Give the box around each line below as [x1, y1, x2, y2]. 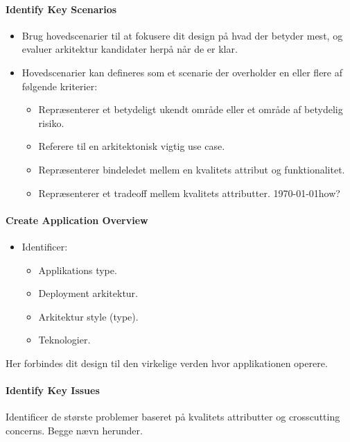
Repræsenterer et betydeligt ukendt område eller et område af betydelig [38, 102, 343, 117]
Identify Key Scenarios [6, 1, 117, 16]
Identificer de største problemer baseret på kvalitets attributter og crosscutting [6, 409, 340, 424]
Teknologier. [38, 332, 91, 347]
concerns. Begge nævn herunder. [6, 423, 143, 437]
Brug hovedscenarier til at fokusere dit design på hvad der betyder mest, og [21, 28, 343, 42]
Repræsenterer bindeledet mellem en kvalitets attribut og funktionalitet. [38, 162, 345, 176]
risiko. [38, 115, 64, 130]
